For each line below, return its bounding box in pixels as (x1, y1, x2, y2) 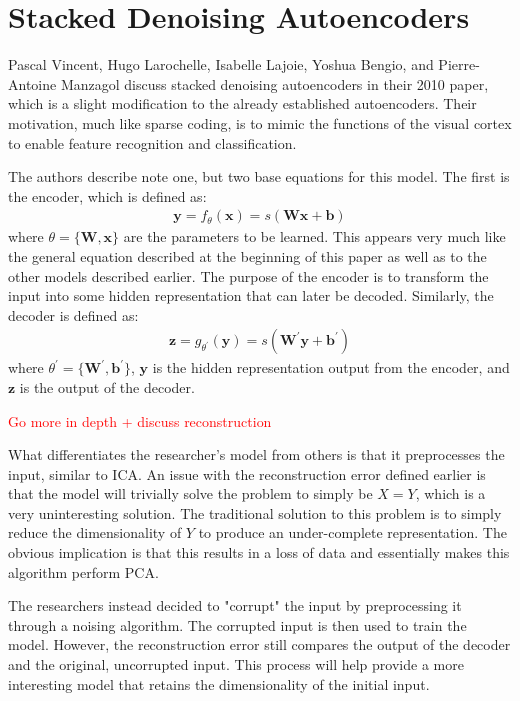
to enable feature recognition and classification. (8, 132, 297, 153)
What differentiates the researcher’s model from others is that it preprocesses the (8, 444, 505, 465)
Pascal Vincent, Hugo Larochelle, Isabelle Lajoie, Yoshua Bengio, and (8, 54, 434, 75)
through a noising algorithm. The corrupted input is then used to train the (8, 614, 467, 635)
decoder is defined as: (8, 304, 139, 325)
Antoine (8, 73, 57, 94)
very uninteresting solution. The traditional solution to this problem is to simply (8, 502, 502, 523)
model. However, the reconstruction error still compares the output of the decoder (8, 634, 511, 655)
